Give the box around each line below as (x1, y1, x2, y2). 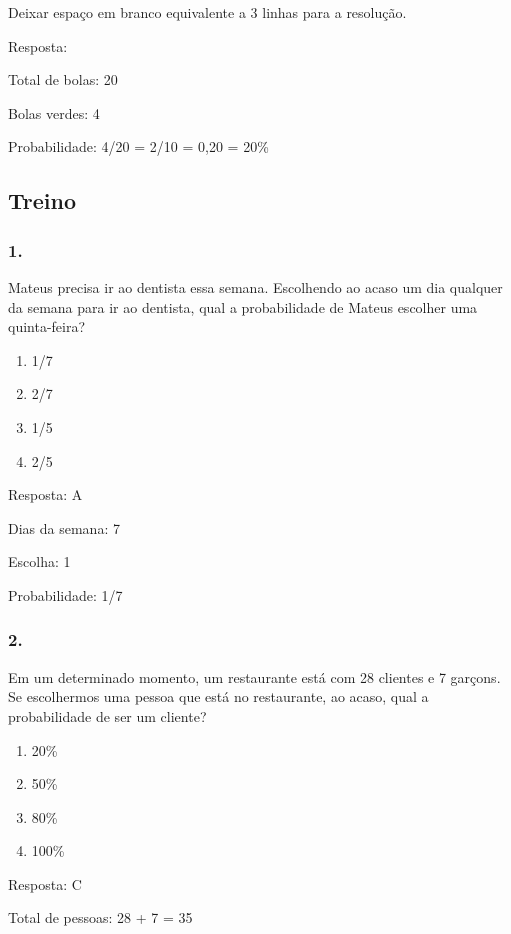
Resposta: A (8, 484, 83, 505)
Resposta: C (8, 873, 82, 894)
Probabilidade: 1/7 (8, 584, 123, 605)
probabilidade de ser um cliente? (8, 705, 207, 726)
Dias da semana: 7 (8, 517, 120, 538)
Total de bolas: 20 (8, 69, 118, 90)
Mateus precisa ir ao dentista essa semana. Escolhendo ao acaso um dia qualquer (8, 276, 503, 297)
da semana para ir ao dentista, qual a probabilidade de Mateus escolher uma (8, 296, 478, 317)
